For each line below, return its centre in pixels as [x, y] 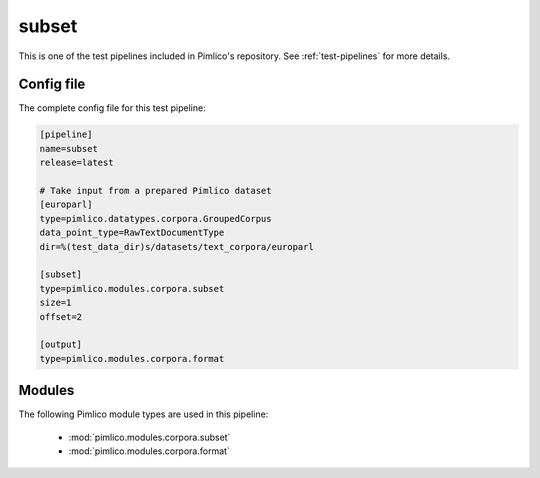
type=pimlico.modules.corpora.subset [132, 288]
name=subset [69, 148]
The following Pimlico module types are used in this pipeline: [143, 414]
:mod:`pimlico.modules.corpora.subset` [149, 437]
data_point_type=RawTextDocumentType [132, 233]
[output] [61, 344]
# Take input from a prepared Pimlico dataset [155, 190]
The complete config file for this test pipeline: [112, 108]
